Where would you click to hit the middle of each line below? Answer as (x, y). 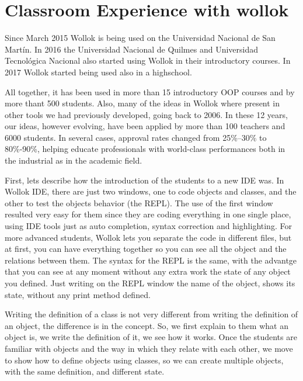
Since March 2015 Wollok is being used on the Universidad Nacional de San (140, 38)
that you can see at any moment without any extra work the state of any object (148, 271)
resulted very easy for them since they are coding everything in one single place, (148, 214)
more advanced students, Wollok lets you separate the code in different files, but (148, 237)
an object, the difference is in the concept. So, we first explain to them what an (147, 325)
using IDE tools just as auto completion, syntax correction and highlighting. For (148, 226)
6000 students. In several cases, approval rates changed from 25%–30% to (136, 137)
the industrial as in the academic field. (74, 160)
